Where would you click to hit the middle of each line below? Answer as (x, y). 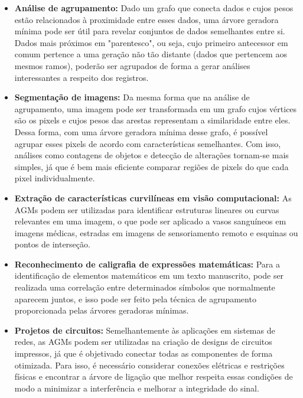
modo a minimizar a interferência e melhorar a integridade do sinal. (137, 388)
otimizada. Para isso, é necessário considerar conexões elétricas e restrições (149, 365)
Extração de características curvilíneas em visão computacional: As (153, 198)
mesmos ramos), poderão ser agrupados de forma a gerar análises (132, 65)
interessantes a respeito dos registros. (82, 77)
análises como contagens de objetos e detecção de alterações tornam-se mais (151, 155)
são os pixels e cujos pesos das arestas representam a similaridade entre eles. (152, 120)
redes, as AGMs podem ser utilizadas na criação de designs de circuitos (143, 342)
